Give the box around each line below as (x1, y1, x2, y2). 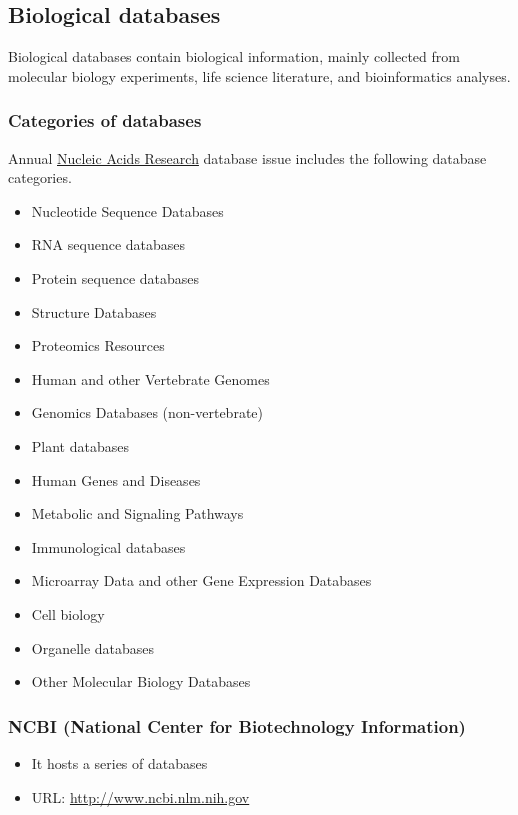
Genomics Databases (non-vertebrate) (31, 402, 263, 423)
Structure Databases (31, 301, 157, 322)
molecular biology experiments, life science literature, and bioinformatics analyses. (8, 65, 511, 86)
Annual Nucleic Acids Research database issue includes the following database (8, 147, 487, 168)
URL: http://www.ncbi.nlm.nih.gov (31, 786, 250, 807)
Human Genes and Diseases (31, 469, 201, 490)
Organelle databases (31, 637, 155, 658)
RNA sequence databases (31, 234, 186, 255)
